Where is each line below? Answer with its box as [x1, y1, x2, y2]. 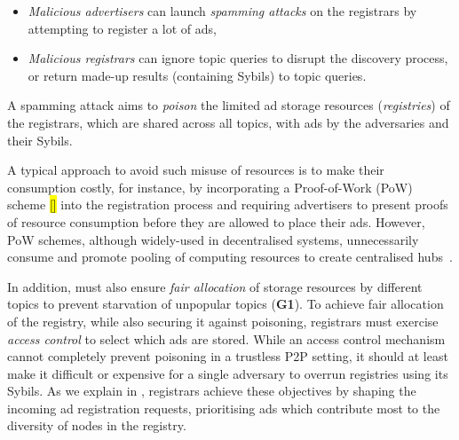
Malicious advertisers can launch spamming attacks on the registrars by [28, 2, 417, 20]
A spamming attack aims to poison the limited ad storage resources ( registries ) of [7, 96, 450, 114]
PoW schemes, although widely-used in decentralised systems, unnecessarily [7, 230, 419, 248]
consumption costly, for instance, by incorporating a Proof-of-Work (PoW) [7, 177, 413, 196]
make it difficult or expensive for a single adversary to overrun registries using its [7, 364, 448, 382]
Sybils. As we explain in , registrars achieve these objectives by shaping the [7, 381, 416, 400]
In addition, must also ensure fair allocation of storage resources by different [7, 277, 423, 295]
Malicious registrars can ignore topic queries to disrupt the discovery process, [28, 49, 448, 67]
